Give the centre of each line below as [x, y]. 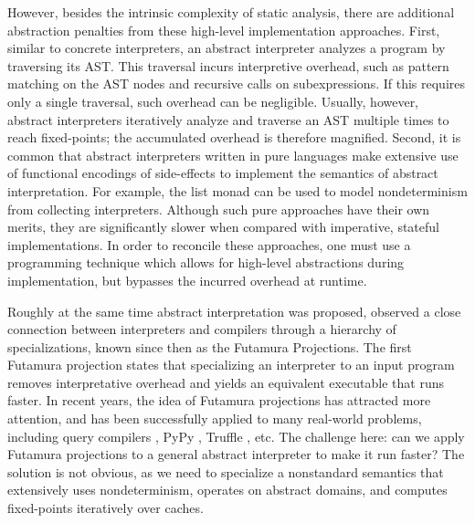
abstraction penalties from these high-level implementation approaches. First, [224, 30]
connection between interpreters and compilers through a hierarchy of [202, 329]
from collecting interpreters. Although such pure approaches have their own [219, 209]
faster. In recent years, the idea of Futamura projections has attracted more [219, 400]
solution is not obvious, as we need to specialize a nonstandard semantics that [226, 471]
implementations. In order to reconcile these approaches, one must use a [209, 244]
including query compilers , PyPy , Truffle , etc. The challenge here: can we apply [236, 436]
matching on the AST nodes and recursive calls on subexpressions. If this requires [236, 84]
